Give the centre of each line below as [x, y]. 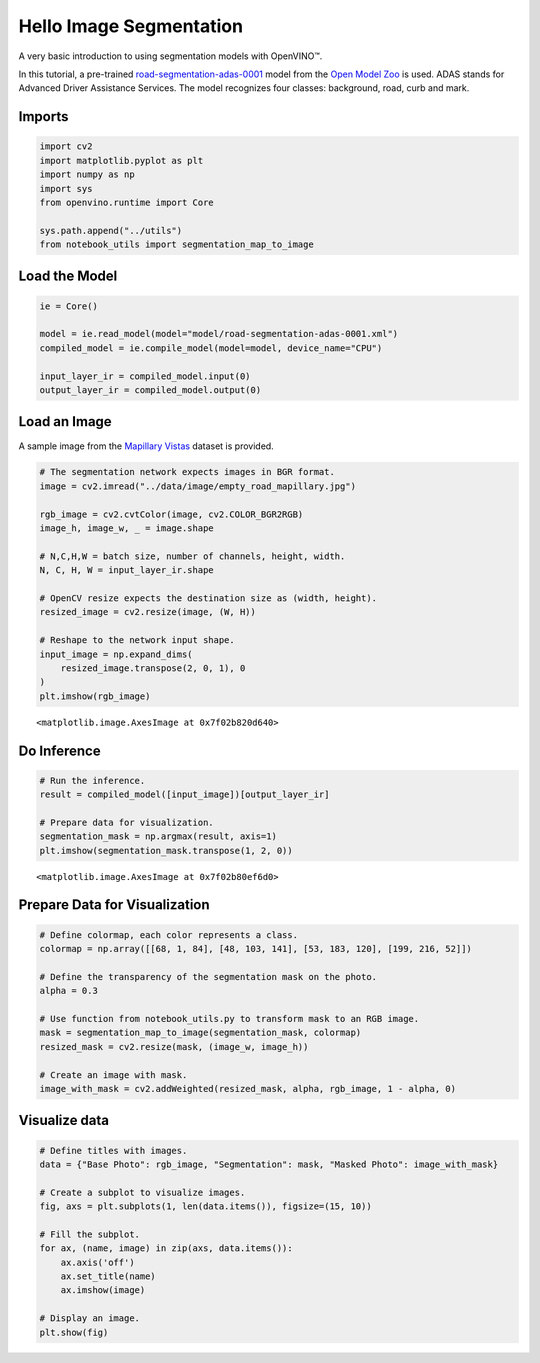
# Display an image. [89, 1318]
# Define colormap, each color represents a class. [169, 934]
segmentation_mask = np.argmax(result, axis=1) [158, 836]
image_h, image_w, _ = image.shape [126, 528]
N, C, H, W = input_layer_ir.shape [126, 570]
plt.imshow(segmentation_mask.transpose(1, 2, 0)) [166, 850]
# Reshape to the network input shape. [137, 640]
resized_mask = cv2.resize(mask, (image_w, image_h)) [174, 1046]
